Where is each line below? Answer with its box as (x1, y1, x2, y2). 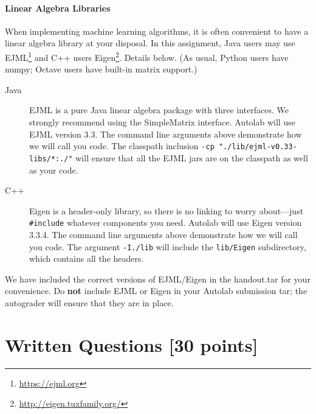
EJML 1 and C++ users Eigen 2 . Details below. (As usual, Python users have (5, 49, 289, 63)
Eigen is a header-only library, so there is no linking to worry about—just (29, 204, 304, 217)
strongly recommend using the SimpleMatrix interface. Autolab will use (29, 116, 295, 128)
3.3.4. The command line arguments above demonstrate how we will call (29, 228, 298, 240)
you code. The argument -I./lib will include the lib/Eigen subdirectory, (29, 240, 306, 253)
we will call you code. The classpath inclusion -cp (29, 139, 215, 152)
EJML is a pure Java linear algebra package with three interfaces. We (29, 103, 289, 116)
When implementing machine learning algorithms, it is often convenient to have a (5, 24, 309, 37)
